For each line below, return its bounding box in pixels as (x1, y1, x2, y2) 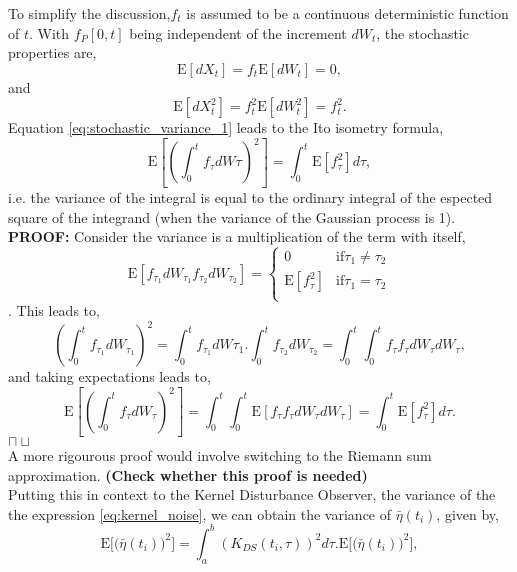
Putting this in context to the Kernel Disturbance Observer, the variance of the (8, 484, 496, 505)
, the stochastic (376, 22, 469, 43)
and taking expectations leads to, (8, 366, 211, 387)
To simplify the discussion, (8, 3, 171, 23)
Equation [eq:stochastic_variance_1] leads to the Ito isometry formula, (8, 117, 444, 138)
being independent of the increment (129, 22, 347, 43)
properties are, (8, 42, 97, 63)
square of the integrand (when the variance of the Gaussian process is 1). (8, 206, 456, 227)
